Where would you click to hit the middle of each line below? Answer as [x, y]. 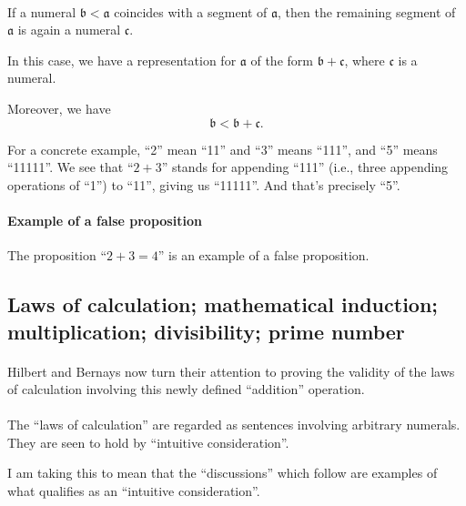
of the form [282, 60]
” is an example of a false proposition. [263, 255]
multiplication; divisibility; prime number [206, 331]
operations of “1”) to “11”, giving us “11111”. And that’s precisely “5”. [204, 184]
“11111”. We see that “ [71, 167]
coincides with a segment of [191, 11]
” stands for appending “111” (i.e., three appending [305, 167]
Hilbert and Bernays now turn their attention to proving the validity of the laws [231, 371]
